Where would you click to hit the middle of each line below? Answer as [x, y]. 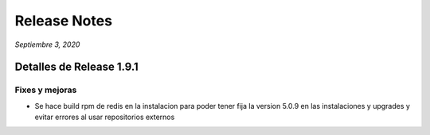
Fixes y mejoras [46, 90]
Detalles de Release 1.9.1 [76, 67]
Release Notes [64, 21]
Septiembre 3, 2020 [47, 44]
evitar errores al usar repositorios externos [105, 117]
